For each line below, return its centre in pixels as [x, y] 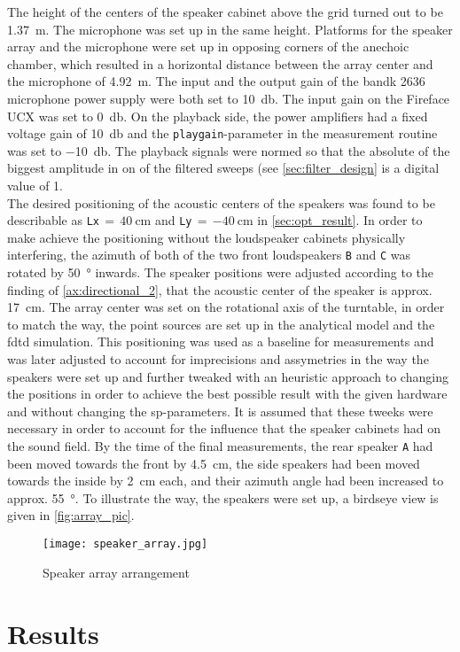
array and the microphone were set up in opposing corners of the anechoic [208, 47]
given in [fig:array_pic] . [71, 515]
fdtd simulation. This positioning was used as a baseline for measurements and [221, 342]
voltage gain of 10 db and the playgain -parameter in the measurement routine [222, 133]
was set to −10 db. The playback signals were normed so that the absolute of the [229, 150]
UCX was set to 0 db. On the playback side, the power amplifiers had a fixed [218, 116]
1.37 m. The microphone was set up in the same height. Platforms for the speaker [230, 29]
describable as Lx [53, 220]
